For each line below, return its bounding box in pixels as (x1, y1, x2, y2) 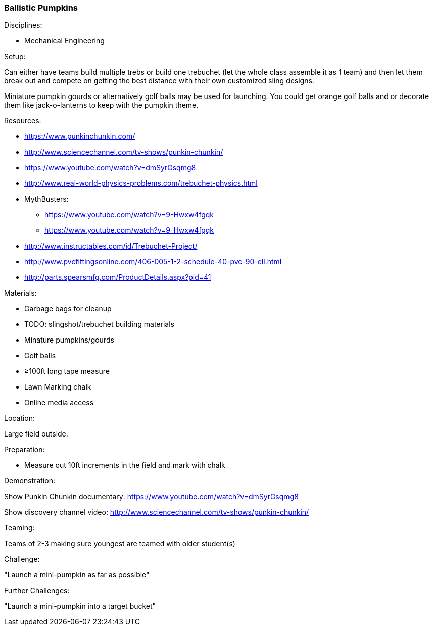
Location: (4, 414, 35, 423)
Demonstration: (4, 476, 55, 486)
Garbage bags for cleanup (24, 304, 112, 313)
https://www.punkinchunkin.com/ (24, 132, 135, 141)
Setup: (4, 52, 26, 61)
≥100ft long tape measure (24, 367, 110, 376)
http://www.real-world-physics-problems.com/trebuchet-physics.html (24, 179, 258, 188)
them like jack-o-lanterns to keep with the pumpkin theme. (4, 101, 199, 110)
